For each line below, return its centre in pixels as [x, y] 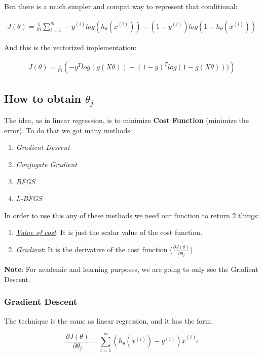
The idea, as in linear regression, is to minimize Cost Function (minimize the [127, 120]
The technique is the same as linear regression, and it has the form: [109, 320]
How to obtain [43, 98]
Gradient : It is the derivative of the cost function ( [94, 249]
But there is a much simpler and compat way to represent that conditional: [121, 6]
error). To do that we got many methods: [68, 130]
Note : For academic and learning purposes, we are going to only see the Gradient [131, 269]
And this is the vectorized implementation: [70, 47]
